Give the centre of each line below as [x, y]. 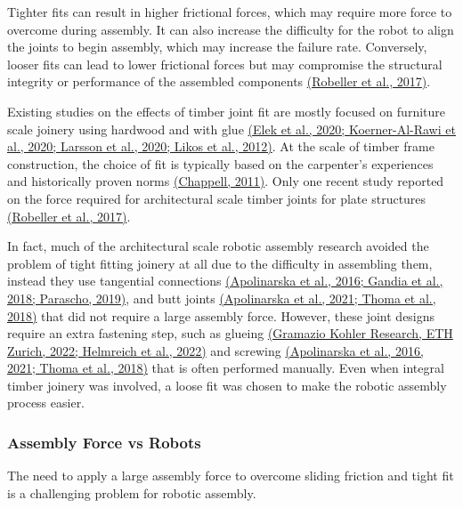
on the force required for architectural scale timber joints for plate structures [217, 198]
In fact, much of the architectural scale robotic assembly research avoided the [218, 246]
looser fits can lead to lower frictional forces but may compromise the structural [225, 64]
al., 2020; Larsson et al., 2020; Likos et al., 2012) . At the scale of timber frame [221, 146]
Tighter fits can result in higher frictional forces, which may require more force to [230, 12]
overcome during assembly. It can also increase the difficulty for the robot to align [231, 29]
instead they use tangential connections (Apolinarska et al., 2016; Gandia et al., [225, 281]
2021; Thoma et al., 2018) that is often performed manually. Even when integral [226, 368]
